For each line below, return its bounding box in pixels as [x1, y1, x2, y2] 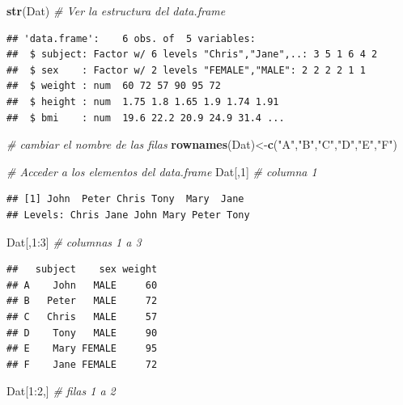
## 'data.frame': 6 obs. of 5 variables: [6, 32, 256, 44]
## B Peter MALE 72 [6, 295, 158, 307]
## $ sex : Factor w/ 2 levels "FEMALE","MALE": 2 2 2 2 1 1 [6, 64, 366, 76]
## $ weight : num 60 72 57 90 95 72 [6, 80, 221, 92]
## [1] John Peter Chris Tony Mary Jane [6, 193, 244, 205]
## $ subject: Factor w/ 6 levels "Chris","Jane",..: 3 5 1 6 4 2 [6, 49, 378, 61]
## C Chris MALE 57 [6, 310, 158, 323]
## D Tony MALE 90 [6, 327, 158, 339]
